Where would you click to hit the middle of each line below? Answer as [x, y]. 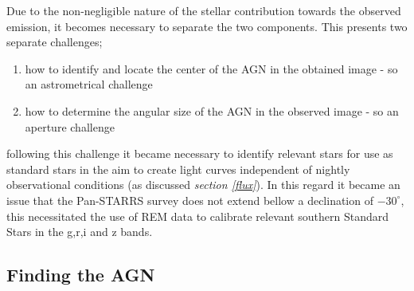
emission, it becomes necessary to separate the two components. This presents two [207, 26]
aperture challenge [70, 126]
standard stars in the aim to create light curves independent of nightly [178, 169]
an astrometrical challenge [89, 84]
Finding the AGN [81, 275]
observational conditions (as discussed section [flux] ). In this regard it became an [203, 185]
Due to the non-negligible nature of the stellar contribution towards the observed [204, 10]
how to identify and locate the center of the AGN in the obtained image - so [211, 68]
